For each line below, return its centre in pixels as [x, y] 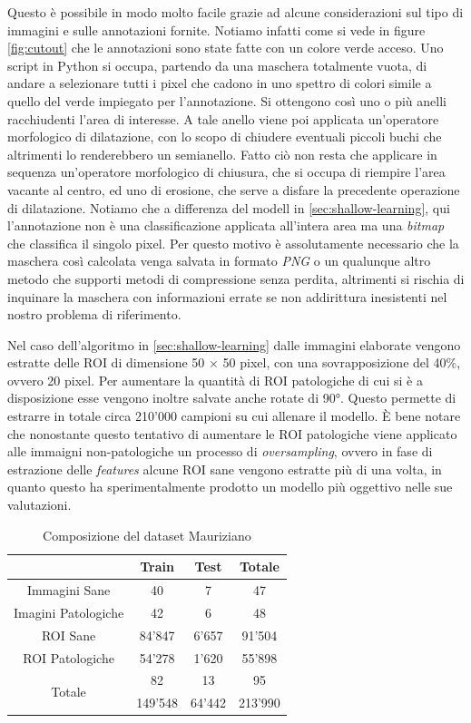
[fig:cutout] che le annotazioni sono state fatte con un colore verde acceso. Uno [226, 48]
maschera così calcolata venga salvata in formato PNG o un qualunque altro [219, 261]
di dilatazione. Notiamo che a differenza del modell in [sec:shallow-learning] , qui [229, 207]
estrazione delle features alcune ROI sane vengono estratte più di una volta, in [225, 469]
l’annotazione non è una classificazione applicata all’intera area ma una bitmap [226, 225]
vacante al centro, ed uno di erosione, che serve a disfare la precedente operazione [234, 189]
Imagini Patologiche [69, 612]
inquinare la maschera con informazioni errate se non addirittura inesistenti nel [227, 296]
